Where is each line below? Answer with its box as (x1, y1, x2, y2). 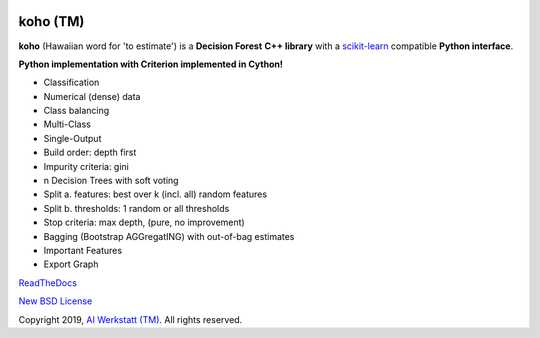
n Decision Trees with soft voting (43, 175, 179, 187)
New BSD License (18, 295, 93, 307)
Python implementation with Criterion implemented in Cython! (18, 58, 284, 70)
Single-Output (43, 132, 102, 144)
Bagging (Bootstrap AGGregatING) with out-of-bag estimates (43, 230, 295, 242)
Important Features (43, 244, 123, 256)
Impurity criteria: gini (43, 160, 130, 172)
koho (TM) (18, 13, 85, 30)
